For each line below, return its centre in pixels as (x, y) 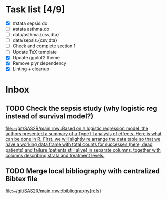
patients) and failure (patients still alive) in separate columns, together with (83, 150)
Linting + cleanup (31, 69)
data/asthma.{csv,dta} (36, 35)
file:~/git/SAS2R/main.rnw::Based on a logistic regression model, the (77, 128)
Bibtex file (22, 179)
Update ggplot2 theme (36, 58)
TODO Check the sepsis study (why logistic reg (81, 108)
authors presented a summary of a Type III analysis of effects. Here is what (83, 134)
